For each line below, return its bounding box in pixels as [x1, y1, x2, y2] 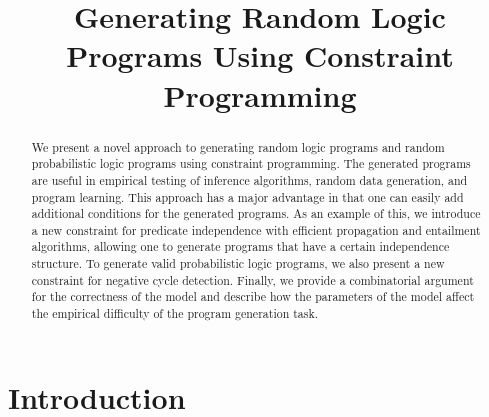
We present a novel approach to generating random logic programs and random [31, 138, 445, 155]
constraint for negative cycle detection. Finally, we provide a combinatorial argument [31, 271, 474, 288]
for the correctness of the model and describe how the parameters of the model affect [31, 288, 475, 305]
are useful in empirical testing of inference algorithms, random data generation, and [31, 171, 468, 188]
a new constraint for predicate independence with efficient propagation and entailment [31, 221, 481, 238]
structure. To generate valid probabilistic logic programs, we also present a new [31, 255, 445, 272]
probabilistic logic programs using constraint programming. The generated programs [31, 155, 471, 172]
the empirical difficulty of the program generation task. [31, 305, 319, 322]
